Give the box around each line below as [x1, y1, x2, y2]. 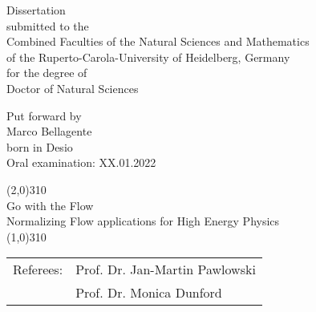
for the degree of [6, 64, 87, 81]
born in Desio [6, 138, 73, 155]
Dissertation [6, 2, 66, 18]
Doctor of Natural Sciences [6, 79, 139, 96]
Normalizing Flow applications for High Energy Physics [6, 213, 280, 229]
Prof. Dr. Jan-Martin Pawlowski [75, 260, 256, 279]
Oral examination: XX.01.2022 [6, 154, 156, 171]
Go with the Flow [6, 197, 94, 213]
